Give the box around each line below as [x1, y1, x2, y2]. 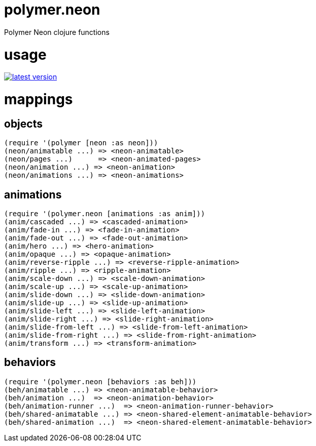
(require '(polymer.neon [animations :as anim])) [4, 210, 205, 218]
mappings [4, 91, 73, 108]
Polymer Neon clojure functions [4, 27, 110, 36]
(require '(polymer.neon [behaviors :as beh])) [4, 377, 197, 386]
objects [4, 117, 43, 130]
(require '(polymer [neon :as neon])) [4, 139, 158, 147]
